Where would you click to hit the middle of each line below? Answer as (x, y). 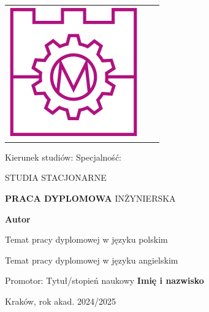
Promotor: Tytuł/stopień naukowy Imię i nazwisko (104, 280)
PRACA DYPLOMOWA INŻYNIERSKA (90, 198)
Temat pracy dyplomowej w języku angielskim (92, 260)
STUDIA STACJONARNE (56, 177)
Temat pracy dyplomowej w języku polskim (86, 239)
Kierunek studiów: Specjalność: (63, 157)
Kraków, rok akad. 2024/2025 (60, 301)
